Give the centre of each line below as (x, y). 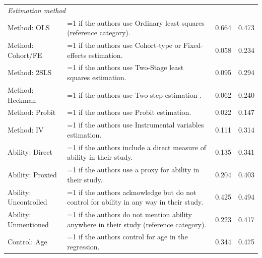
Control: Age (27, 242)
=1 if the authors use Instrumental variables (136, 125)
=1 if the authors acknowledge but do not (132, 192)
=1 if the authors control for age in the (127, 237)
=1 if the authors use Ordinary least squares (136, 22)
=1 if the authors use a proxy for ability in (133, 170)
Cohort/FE (25, 55)
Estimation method (37, 10)
